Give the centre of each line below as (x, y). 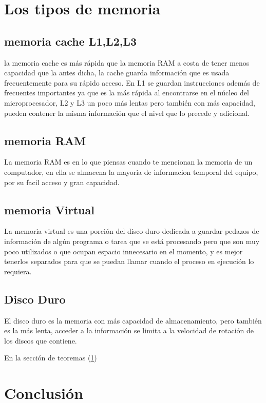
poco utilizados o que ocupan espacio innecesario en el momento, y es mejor (123, 251)
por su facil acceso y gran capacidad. (62, 182)
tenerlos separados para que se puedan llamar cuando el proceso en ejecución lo (129, 261)
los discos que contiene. (41, 340)
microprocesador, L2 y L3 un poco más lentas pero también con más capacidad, (130, 102)
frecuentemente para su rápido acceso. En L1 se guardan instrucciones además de (132, 82)
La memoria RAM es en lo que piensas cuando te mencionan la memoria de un (128, 162)
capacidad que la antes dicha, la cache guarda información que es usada (117, 73)
